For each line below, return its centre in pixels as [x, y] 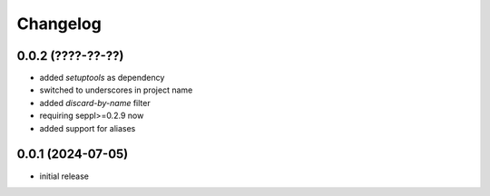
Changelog [59, 24]
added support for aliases [88, 128]
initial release [64, 176]
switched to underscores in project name [116, 90]
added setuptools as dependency [102, 78]
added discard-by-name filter [95, 103]
